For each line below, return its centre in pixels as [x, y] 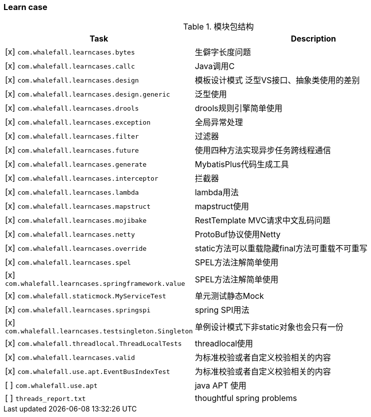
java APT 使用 [220, 386]
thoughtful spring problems [246, 398]
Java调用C [215, 66]
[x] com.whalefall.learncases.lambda [72, 192]
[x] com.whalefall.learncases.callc [70, 66]
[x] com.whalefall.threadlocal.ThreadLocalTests [93, 343]
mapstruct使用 [222, 206]
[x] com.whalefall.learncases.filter [72, 136]
